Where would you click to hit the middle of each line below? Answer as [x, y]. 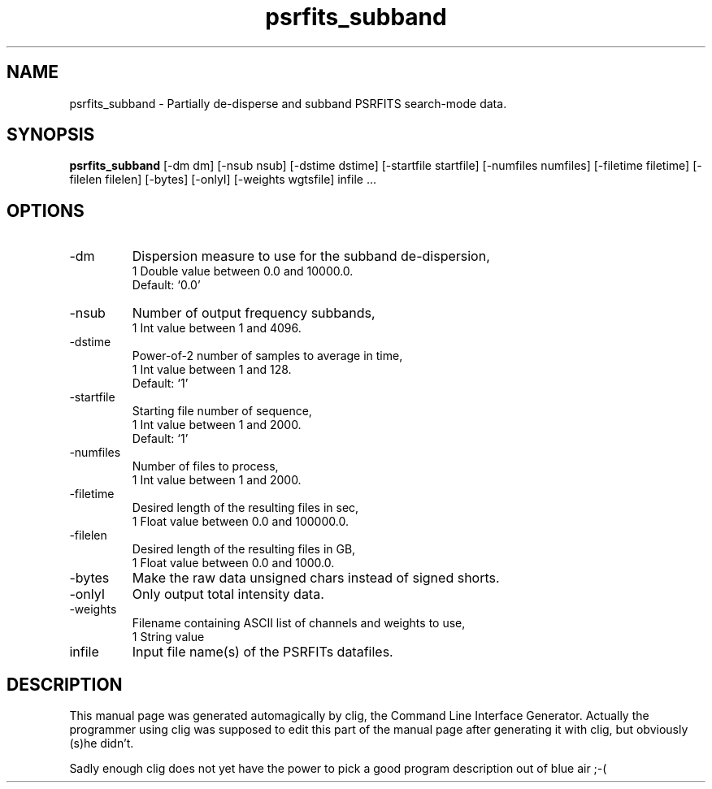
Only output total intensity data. [228, 594]
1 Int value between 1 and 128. [212, 370]
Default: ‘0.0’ [166, 285]
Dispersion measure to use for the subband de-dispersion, [311, 256]
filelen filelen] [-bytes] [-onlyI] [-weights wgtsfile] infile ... [223, 180]
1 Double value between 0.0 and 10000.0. [243, 271]
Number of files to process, [205, 466]
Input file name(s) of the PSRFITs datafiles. [263, 652]
